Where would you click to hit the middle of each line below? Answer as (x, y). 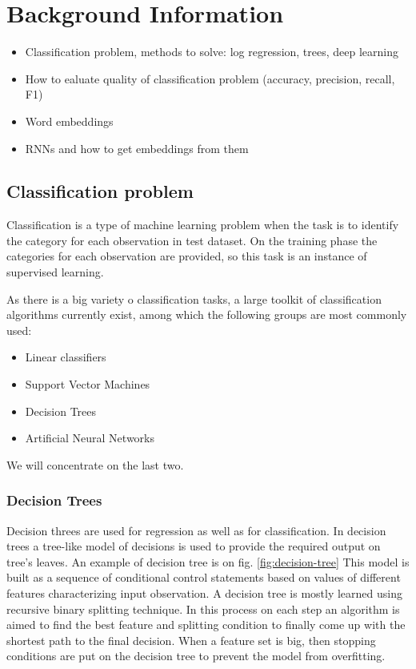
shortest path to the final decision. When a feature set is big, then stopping (191, 640)
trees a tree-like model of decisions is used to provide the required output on (194, 546)
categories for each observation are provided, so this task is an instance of (187, 256)
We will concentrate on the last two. (95, 464)
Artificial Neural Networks (90, 438)
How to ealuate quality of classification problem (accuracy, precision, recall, (210, 78)
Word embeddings (69, 121)
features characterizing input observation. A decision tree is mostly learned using (204, 593)
